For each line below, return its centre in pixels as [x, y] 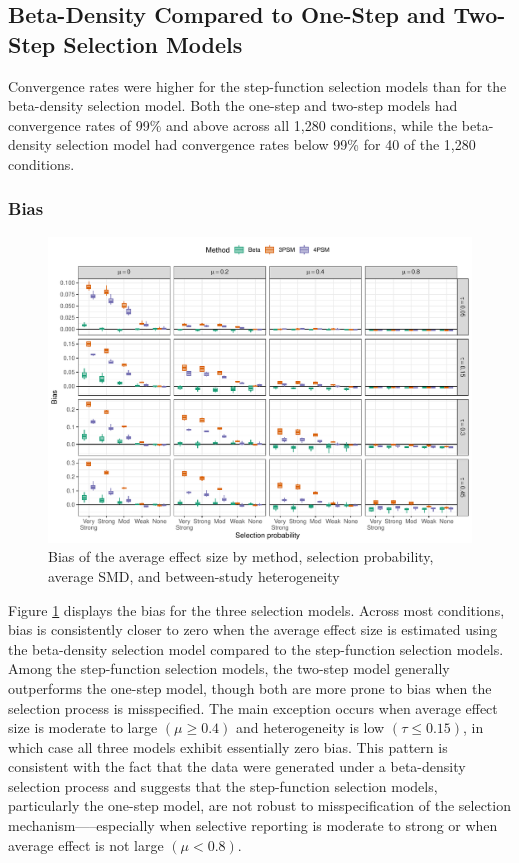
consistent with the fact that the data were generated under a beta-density [237, 766]
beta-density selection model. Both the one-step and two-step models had [233, 105]
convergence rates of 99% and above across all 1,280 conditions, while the [233, 124]
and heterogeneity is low [310, 727]
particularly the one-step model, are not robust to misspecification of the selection [259, 805]
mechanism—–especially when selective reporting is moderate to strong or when [253, 825]
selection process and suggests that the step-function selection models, [223, 785]
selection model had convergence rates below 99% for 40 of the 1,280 [266, 144]
